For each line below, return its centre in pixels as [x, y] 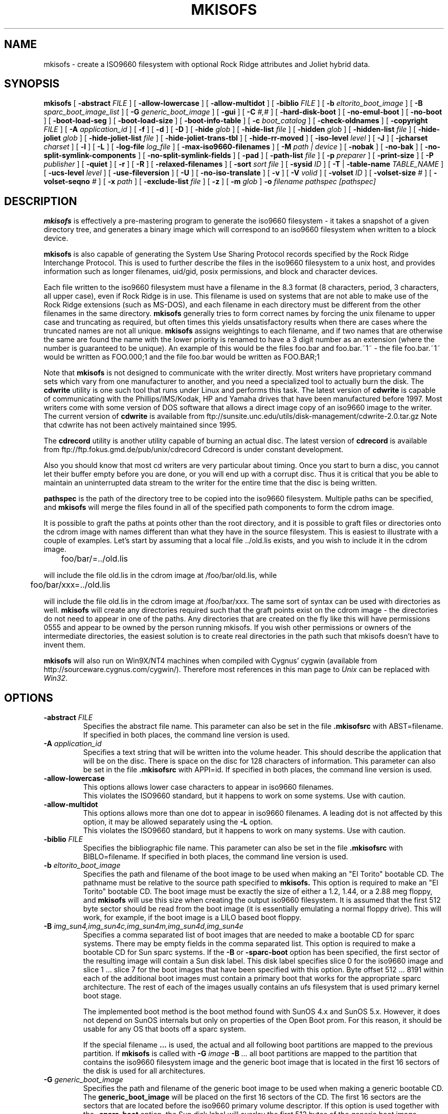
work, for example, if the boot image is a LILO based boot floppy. [192, 918]
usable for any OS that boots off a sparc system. [164, 1029]
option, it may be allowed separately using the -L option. [178, 822]
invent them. [64, 645]
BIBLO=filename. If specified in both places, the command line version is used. [216, 857]
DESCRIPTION [41, 201]
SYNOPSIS [32, 84]
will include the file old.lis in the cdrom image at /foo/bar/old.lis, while [160, 575]
